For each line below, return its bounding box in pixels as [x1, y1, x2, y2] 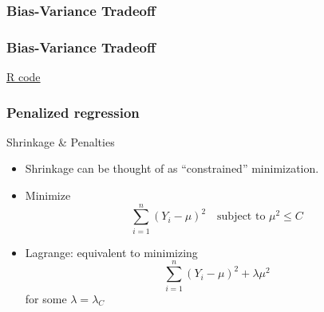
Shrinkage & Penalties [6, 133, 115, 150]
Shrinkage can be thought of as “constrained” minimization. [25, 160, 319, 177]
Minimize [25, 187, 71, 204]
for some [25, 290, 67, 306]
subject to [217, 211, 266, 223]
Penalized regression [6, 102, 140, 122]
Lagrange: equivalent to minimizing [25, 244, 198, 260]
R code [6, 68, 41, 85]
